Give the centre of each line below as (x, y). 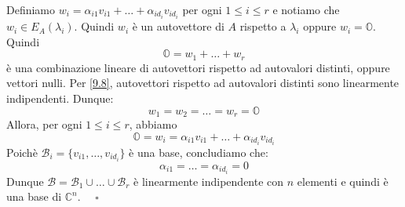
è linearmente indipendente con (209, 181)
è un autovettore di (178, 26)
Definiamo (31, 9)
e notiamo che (306, 9)
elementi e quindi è (343, 181)
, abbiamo (153, 123)
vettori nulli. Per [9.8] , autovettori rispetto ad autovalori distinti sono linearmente (203, 83)
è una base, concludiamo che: (199, 152)
